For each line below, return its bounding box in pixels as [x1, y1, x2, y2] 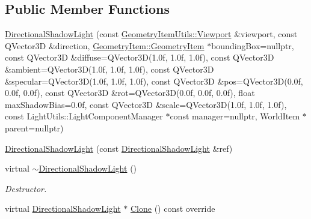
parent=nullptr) [5, 121, 64, 134]
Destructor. [5, 182, 47, 194]
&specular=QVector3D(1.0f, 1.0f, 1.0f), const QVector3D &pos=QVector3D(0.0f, [5, 74, 303, 87]
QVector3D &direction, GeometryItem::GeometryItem [5, 39, 205, 52]
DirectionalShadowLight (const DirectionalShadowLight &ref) [5, 142, 233, 154]
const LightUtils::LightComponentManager [5, 110, 163, 122]
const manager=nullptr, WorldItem [170, 110, 300, 122]
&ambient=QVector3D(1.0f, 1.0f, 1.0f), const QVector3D [5, 62, 214, 75]
